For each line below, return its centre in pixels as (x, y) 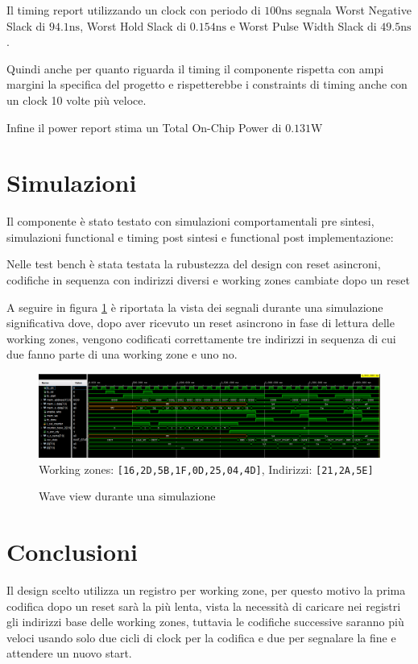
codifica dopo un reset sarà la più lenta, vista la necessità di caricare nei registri (204, 606)
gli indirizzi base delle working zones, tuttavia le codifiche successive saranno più (205, 622)
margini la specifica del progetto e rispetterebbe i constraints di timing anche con (207, 84)
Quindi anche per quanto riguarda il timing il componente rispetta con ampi (195, 68)
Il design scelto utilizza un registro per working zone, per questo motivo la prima (206, 589)
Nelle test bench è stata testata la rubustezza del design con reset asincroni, (194, 264)
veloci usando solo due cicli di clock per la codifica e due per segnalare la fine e (201, 637)
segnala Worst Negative (354, 10)
